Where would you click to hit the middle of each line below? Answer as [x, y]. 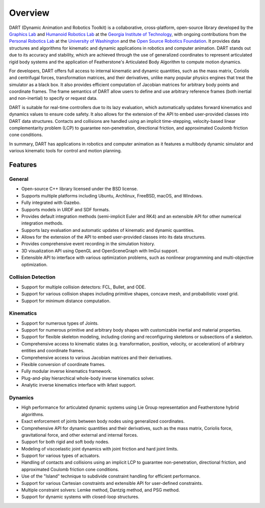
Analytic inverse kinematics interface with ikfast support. [79, 385]
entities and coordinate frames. [53, 351]
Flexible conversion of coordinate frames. [63, 365]
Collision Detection [32, 277]
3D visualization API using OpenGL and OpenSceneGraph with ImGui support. [100, 251]
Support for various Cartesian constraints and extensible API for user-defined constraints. [112, 483]
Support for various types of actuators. [61, 456]
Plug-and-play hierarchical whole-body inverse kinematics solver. [88, 378]
